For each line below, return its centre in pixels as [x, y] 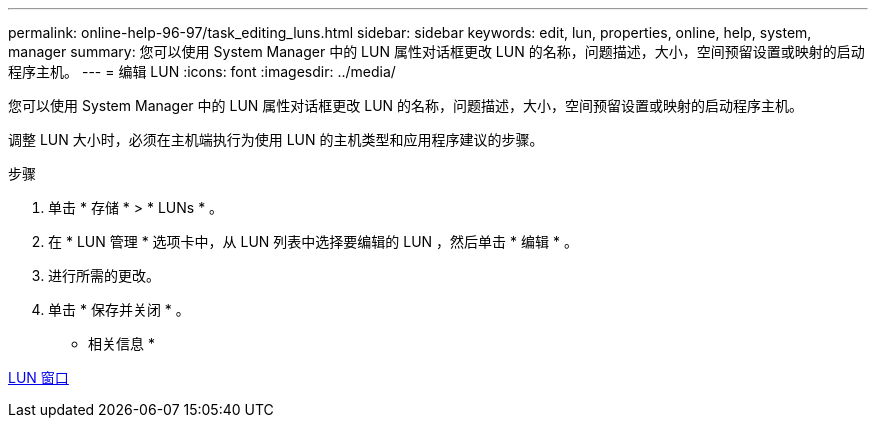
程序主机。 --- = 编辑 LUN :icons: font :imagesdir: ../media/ [202, 71]
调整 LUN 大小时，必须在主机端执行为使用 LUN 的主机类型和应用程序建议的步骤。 [276, 139]
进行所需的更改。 [104, 275]
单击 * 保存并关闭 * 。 [119, 309]
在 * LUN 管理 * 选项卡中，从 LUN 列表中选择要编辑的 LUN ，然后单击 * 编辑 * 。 [313, 241]
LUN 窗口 [38, 377]
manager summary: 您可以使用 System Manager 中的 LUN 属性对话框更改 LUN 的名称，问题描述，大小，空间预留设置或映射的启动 [436, 51]
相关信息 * [121, 343]
